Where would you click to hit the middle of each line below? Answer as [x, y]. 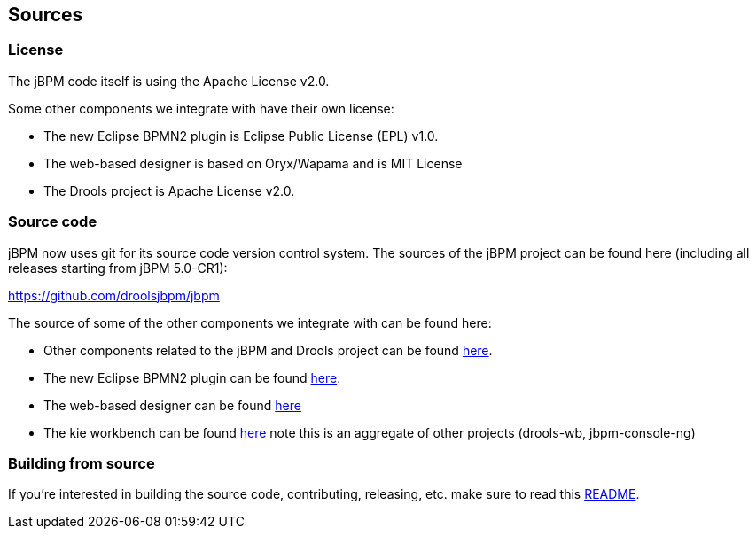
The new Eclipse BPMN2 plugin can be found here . [192, 377]
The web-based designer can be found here [172, 405]
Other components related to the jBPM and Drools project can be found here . [268, 350]
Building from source [82, 463]
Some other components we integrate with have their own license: [201, 108]
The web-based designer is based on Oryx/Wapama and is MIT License [253, 163]
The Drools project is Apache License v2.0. [169, 190]
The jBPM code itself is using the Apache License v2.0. [169, 81]
